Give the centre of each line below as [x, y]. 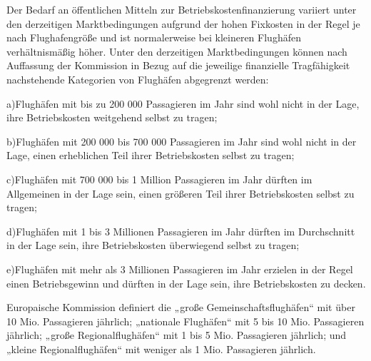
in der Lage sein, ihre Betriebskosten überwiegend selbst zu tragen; [153, 245]
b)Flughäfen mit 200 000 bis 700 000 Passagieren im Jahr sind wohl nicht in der [182, 141]
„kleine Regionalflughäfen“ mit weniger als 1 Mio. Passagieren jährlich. [161, 349]
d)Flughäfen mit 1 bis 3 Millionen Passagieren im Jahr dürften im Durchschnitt [181, 231]
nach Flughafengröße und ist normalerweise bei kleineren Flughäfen [154, 37]
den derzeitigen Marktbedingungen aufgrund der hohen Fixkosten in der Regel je [183, 23]
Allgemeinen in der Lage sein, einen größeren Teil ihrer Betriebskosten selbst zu [181, 193]
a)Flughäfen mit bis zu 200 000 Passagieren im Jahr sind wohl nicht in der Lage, [183, 103]
